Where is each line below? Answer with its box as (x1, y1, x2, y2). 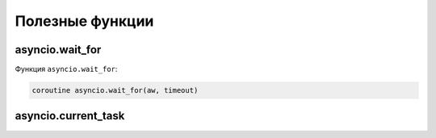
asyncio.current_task (15, 109, 125, 123)
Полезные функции (15, 12, 154, 30)
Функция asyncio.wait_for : (15, 65, 118, 74)
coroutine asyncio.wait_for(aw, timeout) (31, 86, 199, 95)
